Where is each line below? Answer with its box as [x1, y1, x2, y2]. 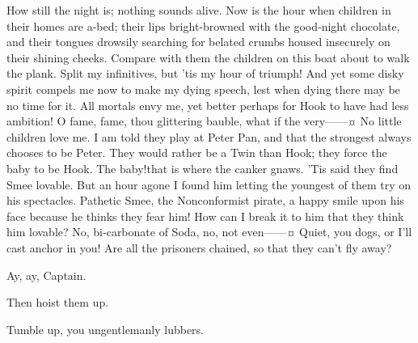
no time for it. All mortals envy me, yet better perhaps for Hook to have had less [6, 96, 409, 113]
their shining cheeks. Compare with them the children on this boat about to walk [6, 49, 410, 66]
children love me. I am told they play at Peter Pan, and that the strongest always [6, 128, 412, 145]
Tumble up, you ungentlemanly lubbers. [6, 320, 204, 337]
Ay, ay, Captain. [6, 266, 87, 283]
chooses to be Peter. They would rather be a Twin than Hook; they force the [6, 144, 387, 161]
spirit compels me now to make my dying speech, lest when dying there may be [6, 80, 400, 97]
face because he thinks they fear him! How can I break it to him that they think [6, 207, 404, 224]
